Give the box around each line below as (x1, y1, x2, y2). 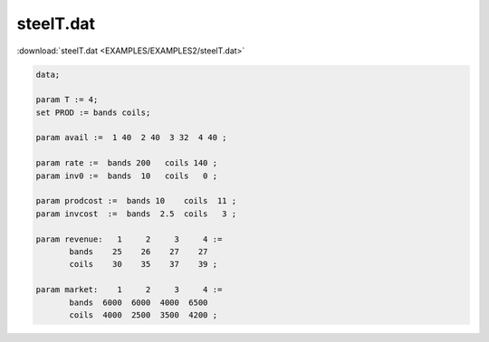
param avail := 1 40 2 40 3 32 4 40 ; (35, 132, 227, 143)
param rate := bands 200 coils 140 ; (35, 158, 217, 168)
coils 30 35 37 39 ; (69, 259, 217, 270)
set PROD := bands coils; (35, 107, 151, 118)
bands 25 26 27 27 (69, 247, 208, 257)
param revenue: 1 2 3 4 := (35, 233, 223, 244)
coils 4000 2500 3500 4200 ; (69, 309, 217, 320)
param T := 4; (35, 95, 99, 105)
